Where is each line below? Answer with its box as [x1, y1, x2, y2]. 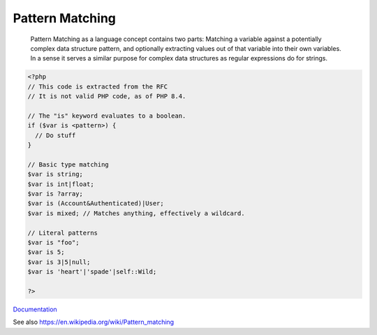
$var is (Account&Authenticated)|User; [27, 199, 164, 208]
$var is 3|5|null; [27, 258, 91, 266]
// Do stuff [35, 131, 76, 139]
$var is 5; [27, 248, 65, 256]
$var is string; [27, 171, 84, 178]
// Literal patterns [27, 228, 98, 237]
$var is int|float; [27, 180, 94, 188]
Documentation [13, 305, 57, 313]
